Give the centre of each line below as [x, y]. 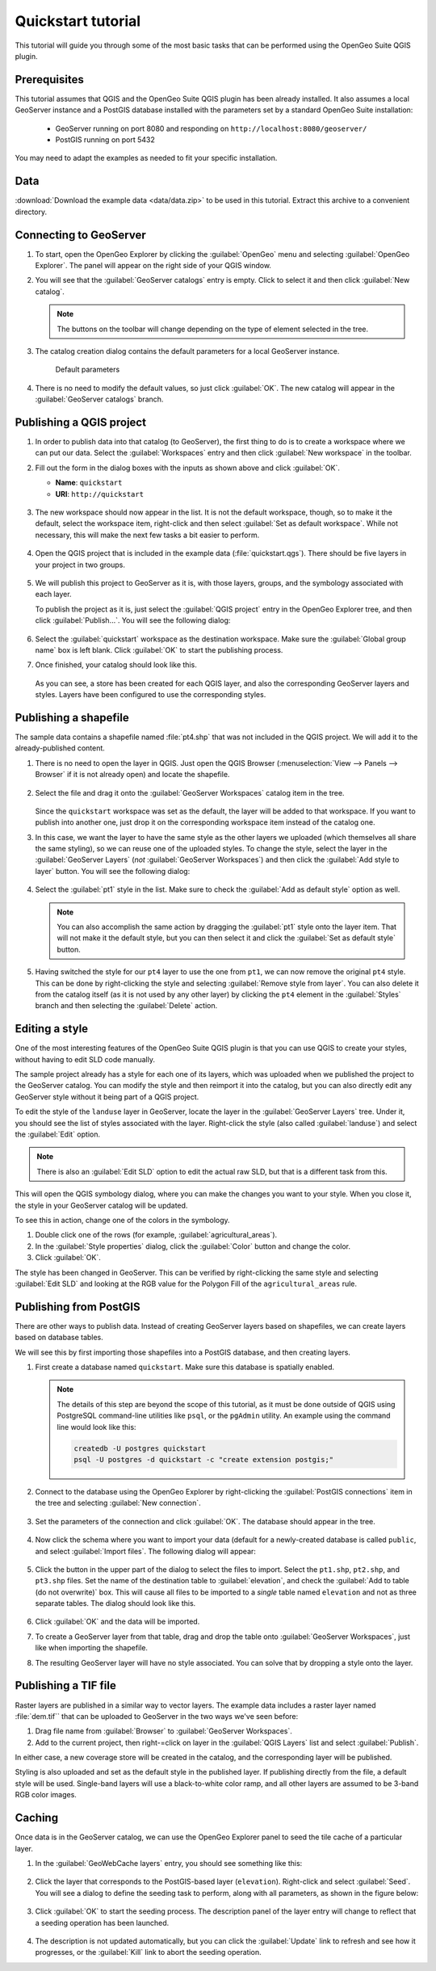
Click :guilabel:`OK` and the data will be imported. [117, 1622]
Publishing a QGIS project [81, 422]
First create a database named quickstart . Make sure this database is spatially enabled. [185, 1367]
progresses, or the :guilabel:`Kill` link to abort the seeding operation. [148, 1952]
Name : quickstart [89, 483]
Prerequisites [49, 80]
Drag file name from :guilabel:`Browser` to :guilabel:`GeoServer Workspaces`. [163, 1731]
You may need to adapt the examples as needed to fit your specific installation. [146, 158]
